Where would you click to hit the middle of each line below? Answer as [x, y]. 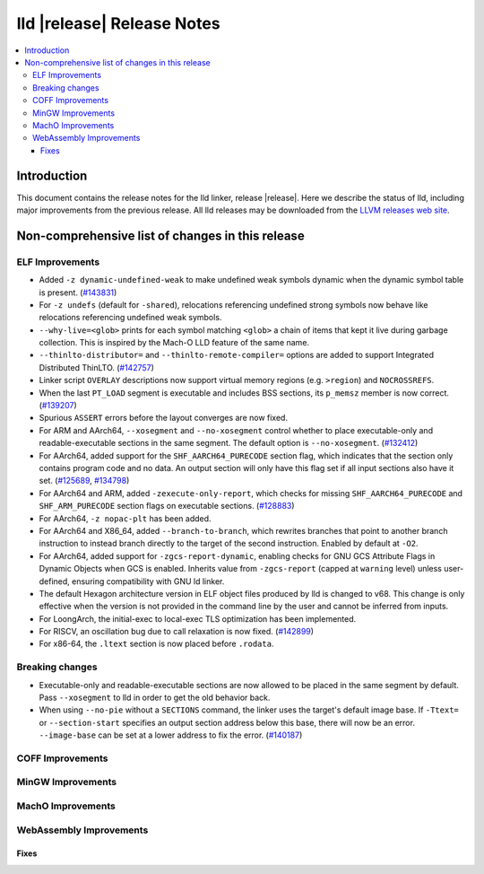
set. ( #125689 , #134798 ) [84, 481]
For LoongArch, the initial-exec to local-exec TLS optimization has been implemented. [198, 618]
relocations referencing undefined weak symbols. [130, 318]
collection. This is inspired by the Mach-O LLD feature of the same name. [174, 343]
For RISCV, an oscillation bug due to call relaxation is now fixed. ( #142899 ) [176, 632]
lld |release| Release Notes [118, 23]
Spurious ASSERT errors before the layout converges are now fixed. [164, 418]
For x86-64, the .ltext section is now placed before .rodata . [156, 644]
